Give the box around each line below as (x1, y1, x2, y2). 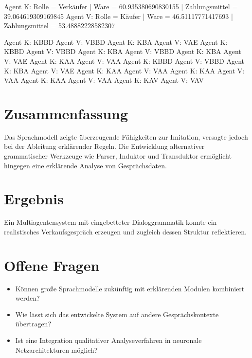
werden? (15, 293, 40, 303)
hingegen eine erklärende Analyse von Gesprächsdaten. (4, 160, 167, 170)
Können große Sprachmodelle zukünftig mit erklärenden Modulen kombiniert (15, 283, 245, 293)
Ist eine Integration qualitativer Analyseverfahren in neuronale (15, 335, 202, 345)
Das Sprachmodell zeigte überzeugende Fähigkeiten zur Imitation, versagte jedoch (4, 131, 248, 142)
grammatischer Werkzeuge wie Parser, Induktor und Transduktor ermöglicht (4, 151, 232, 161)
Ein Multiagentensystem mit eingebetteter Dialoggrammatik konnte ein (4, 217, 217, 227)
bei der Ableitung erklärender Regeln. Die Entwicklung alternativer (4, 141, 205, 151)
